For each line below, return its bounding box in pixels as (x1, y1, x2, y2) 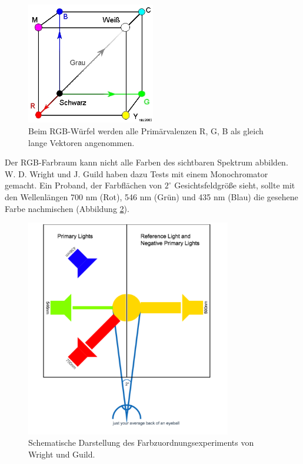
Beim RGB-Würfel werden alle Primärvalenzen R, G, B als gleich (28, 125, 264, 137)
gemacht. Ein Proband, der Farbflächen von (5, 179, 162, 191)
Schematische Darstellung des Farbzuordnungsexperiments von (28, 436, 254, 449)
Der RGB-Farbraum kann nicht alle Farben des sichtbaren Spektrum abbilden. (5, 156, 288, 168)
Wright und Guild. (28, 448, 95, 460)
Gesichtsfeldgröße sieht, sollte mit (174, 179, 295, 191)
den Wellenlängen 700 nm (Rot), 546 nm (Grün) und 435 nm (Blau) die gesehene (5, 190, 298, 203)
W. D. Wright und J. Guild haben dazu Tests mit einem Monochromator (5, 167, 268, 180)
